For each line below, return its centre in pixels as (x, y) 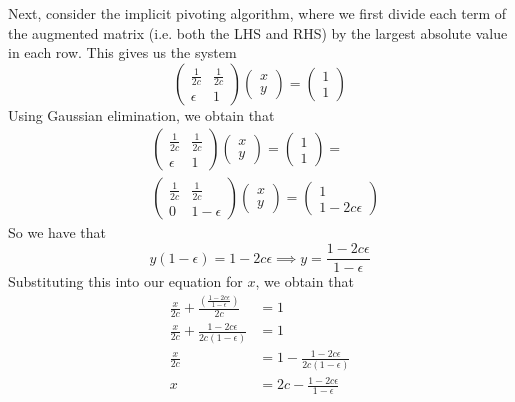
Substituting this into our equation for (125, 281)
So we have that (57, 232)
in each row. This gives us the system (122, 52)
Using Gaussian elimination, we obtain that (141, 114)
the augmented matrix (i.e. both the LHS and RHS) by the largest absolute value (258, 32)
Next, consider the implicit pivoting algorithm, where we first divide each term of (257, 13)
